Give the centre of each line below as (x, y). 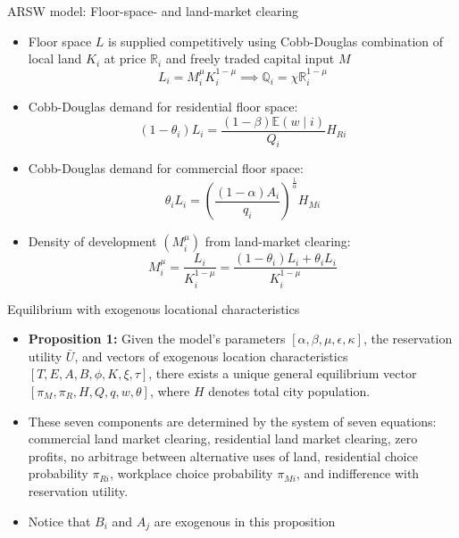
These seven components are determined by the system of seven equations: (232, 421)
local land (55, 58)
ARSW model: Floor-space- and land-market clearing (153, 11)
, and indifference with (358, 473)
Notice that (59, 521)
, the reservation (408, 339)
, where (170, 390)
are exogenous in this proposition (245, 521)
